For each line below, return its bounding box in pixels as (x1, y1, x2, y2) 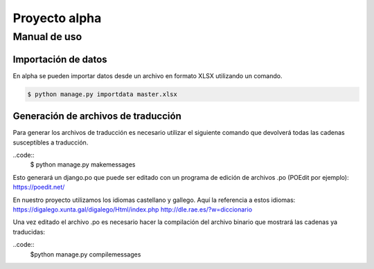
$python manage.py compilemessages (30, 250, 141, 259)
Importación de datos (12, 53, 107, 65)
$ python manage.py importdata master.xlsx (27, 90, 178, 98)
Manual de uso (12, 30, 82, 43)
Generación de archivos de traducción (12, 111, 181, 122)
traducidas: (12, 228, 45, 236)
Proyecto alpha (12, 10, 102, 26)
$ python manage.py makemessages (30, 160, 136, 169)
